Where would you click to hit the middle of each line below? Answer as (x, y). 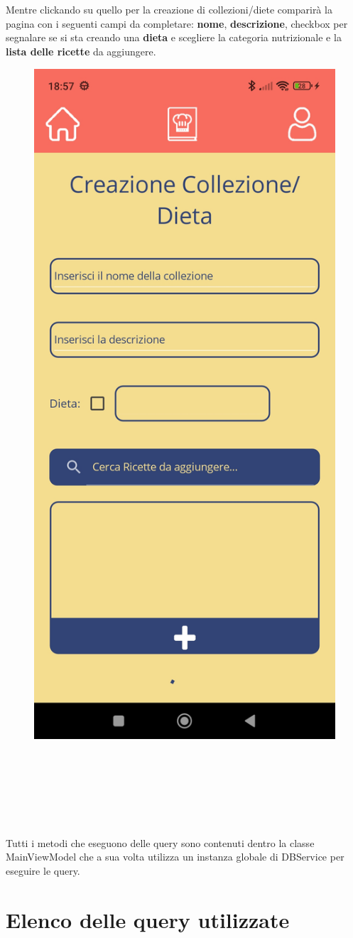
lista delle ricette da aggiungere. (81, 51)
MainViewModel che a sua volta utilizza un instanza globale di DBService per (175, 857)
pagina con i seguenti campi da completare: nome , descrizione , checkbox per (177, 23)
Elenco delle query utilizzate (148, 919)
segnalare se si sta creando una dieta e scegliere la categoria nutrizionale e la (174, 37)
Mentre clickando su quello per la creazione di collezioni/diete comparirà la (169, 10)
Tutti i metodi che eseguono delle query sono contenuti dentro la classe (160, 842)
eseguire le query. (43, 870)
